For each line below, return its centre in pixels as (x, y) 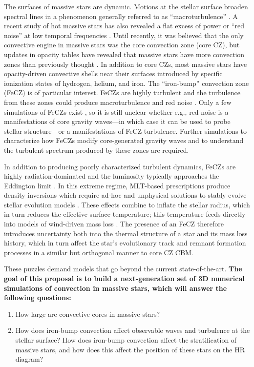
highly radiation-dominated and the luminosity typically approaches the (112, 176)
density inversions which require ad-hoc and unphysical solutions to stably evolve (125, 195)
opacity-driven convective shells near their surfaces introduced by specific (113, 73)
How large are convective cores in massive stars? (88, 314)
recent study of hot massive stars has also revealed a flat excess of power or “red (124, 26)
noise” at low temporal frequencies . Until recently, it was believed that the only (124, 35)
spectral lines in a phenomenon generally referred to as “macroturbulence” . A (121, 16)
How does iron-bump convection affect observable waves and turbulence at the (133, 330)
